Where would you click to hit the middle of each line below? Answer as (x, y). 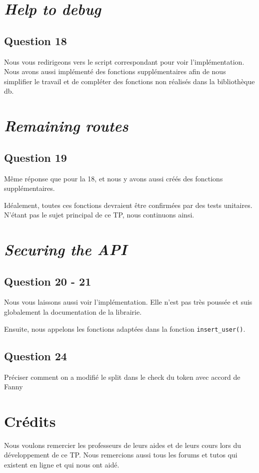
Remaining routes (66, 126)
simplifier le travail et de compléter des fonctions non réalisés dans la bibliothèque (129, 81)
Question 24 (35, 356)
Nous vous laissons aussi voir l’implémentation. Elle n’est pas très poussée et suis (128, 302)
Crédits (30, 421)
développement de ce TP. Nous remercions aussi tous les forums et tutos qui (121, 455)
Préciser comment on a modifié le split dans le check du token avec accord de (122, 377)
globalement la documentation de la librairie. (73, 312)
